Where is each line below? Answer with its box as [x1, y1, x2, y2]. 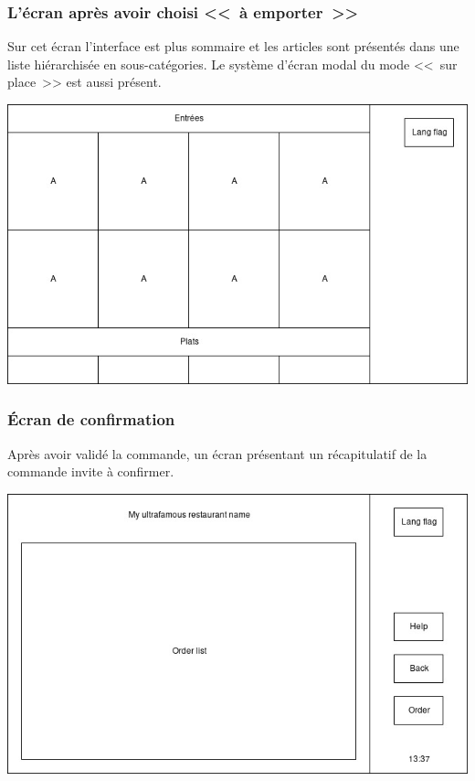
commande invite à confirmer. [7, 462, 174, 481]
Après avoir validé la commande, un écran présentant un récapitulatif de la [7, 444, 427, 463]
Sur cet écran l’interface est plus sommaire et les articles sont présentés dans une [7, 37, 459, 56]
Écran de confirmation [7, 408, 175, 431]
